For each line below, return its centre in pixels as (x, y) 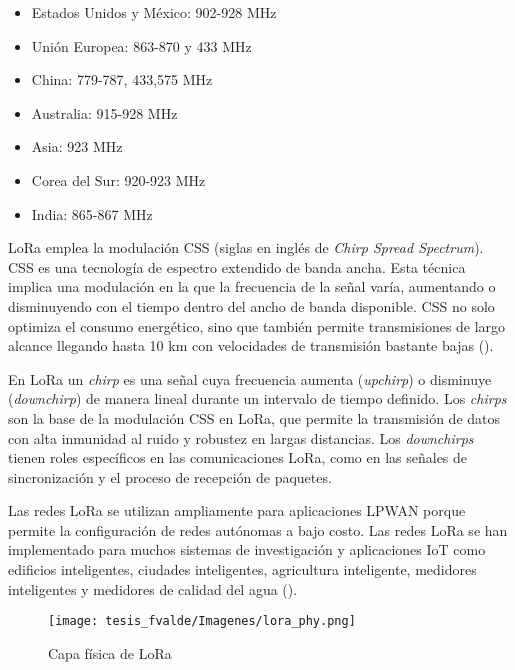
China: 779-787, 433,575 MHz (122, 79)
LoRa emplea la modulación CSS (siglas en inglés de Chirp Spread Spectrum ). (246, 247)
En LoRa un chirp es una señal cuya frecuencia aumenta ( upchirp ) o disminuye (250, 378)
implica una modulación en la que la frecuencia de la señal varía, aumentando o (252, 286)
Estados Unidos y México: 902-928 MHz (154, 12)
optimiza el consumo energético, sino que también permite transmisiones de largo (257, 325)
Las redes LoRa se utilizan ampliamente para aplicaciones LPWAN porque (237, 510)
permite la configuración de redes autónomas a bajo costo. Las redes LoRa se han (258, 529)
